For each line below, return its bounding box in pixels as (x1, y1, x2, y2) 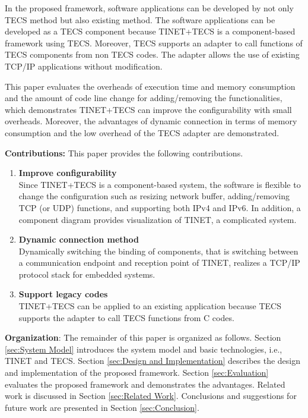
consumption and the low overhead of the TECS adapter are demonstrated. (5, 126, 280, 139)
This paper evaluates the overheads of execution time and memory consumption (5, 80, 296, 92)
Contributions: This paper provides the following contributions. (5, 146, 243, 159)
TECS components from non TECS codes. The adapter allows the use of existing (5, 48, 300, 61)
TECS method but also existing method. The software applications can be (5, 13, 275, 26)
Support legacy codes (18, 288, 108, 300)
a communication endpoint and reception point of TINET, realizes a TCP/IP (18, 256, 300, 269)
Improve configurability (18, 166, 117, 179)
